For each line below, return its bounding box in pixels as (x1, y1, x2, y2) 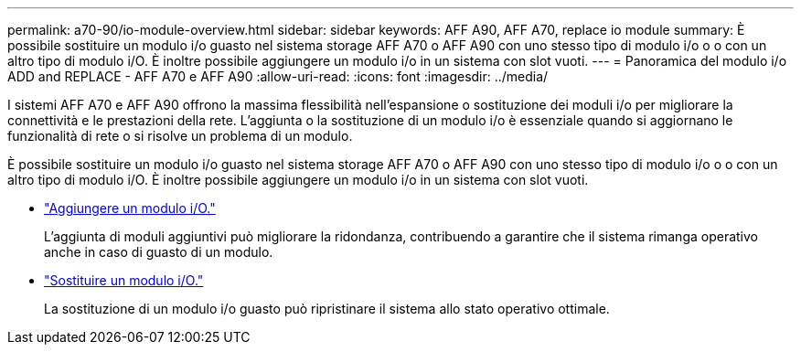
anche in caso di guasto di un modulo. (44, 244, 273, 260)
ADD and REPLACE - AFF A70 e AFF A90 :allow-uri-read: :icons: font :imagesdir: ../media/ (7, 69, 549, 84)
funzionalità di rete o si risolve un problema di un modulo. (7, 128, 353, 144)
